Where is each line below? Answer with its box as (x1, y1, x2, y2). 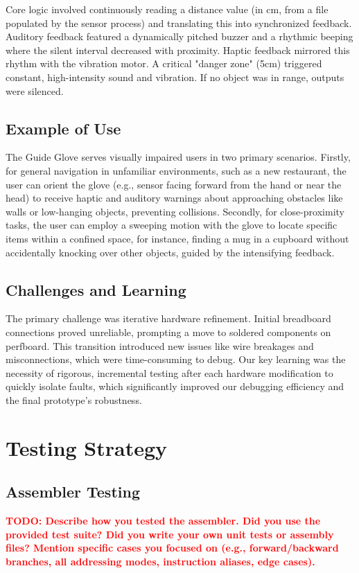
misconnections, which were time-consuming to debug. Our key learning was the (6, 352, 346, 367)
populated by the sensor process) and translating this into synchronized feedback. (6, 15, 352, 30)
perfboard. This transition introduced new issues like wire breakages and (6, 338, 314, 353)
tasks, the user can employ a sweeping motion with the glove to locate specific (6, 218, 338, 232)
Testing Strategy (6, 433, 168, 461)
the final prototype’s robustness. (6, 392, 142, 407)
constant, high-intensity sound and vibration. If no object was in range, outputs (6, 69, 344, 84)
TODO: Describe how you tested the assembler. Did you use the (6, 513, 321, 528)
